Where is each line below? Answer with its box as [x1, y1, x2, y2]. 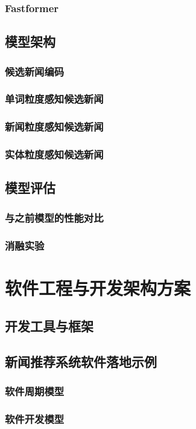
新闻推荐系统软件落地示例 [5, 352, 157, 371]
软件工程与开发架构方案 [5, 275, 191, 300]
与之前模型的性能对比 [5, 210, 104, 225]
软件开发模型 [5, 411, 65, 427]
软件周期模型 [5, 384, 65, 399]
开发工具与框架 [5, 317, 93, 335]
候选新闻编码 [5, 63, 65, 79]
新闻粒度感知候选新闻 [5, 119, 104, 134]
